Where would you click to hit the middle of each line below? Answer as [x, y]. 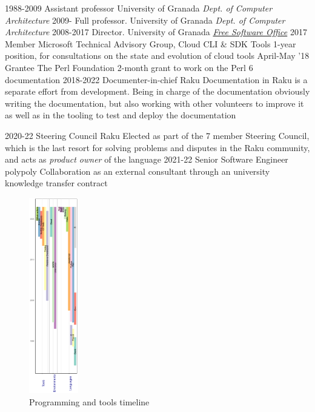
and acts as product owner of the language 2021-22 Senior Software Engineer [147, 159]
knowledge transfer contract [56, 183]
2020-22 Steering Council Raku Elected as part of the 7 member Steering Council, [157, 135]
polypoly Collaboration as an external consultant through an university [138, 171]
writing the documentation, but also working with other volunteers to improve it [154, 103]
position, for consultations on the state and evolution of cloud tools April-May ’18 [157, 56]
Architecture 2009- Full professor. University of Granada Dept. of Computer [145, 20]
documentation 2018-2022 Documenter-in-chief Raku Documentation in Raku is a [156, 79]
